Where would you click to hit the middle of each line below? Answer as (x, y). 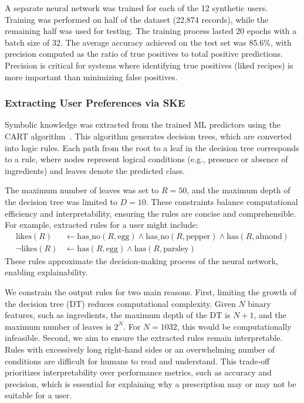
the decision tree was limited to (61, 201)
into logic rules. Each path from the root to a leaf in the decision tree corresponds (152, 147)
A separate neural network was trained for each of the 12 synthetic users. (136, 8)
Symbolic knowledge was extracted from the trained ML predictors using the (143, 124)
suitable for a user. (38, 395)
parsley (176, 249)
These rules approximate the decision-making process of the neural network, (141, 260)
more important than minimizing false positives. (91, 76)
